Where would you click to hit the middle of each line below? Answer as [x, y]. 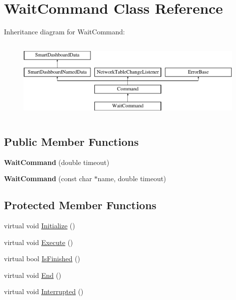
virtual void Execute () [39, 242]
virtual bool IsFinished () [42, 259]
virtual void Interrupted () [44, 291]
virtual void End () [33, 275]
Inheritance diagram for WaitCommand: [64, 32]
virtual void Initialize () [40, 226]
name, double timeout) [132, 178]
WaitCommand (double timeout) [57, 162]
